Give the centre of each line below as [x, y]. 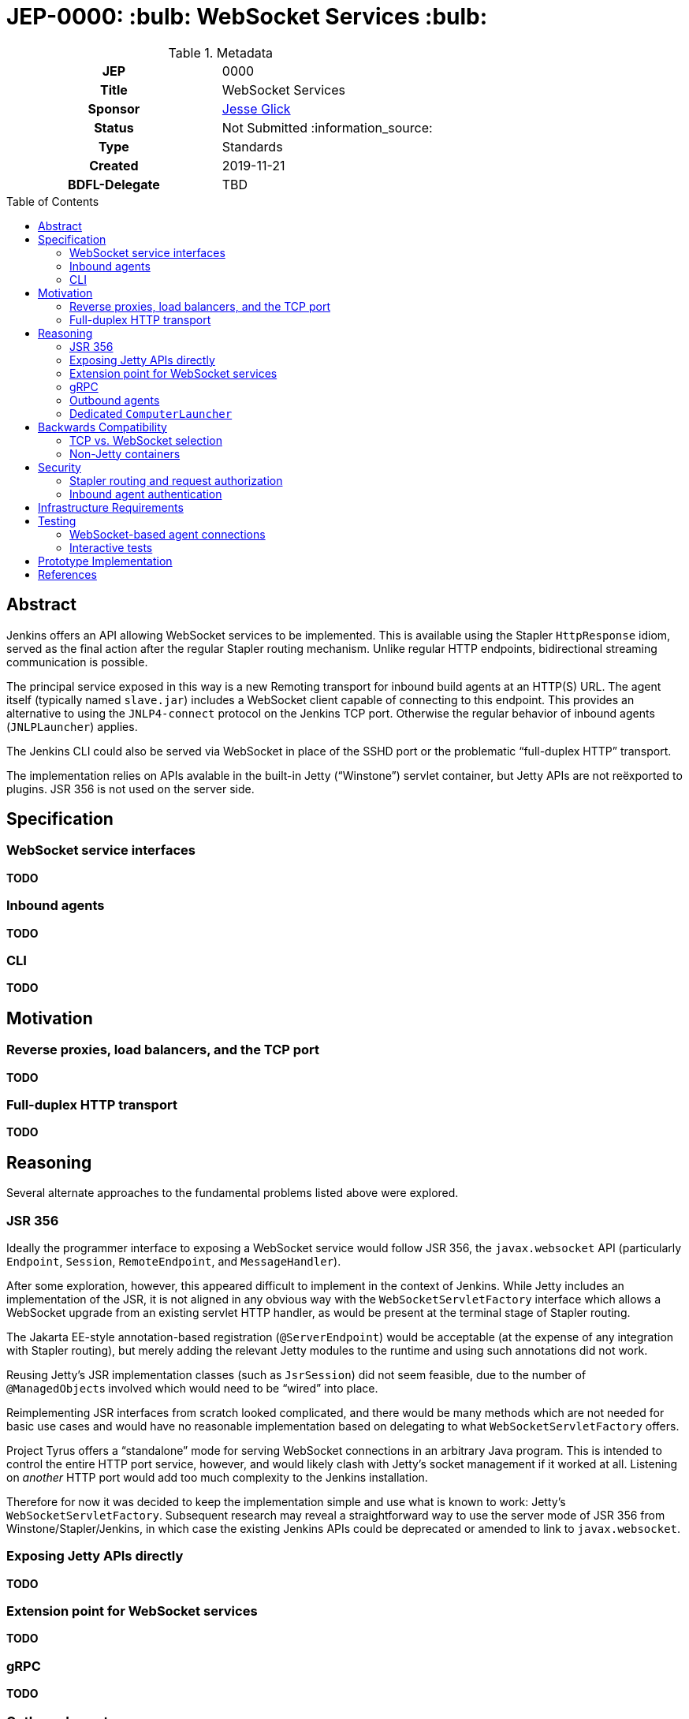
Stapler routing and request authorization [176, 480]
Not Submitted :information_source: [327, 127]
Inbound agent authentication [146, 494]
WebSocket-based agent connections [168, 534]
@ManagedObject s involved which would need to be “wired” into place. [192, 1388]
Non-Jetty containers [125, 453]
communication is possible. [77, 662]
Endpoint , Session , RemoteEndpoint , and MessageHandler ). [174, 1261]
